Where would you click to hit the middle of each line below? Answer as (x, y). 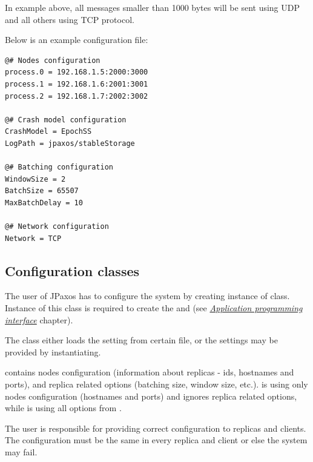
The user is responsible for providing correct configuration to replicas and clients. (156, 428)
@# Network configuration (57, 227)
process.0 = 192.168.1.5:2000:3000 (77, 72)
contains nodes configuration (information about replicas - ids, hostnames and (150, 372)
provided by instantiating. (53, 351)
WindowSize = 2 (35, 179)
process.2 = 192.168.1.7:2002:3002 (77, 96)
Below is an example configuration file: (77, 40)
